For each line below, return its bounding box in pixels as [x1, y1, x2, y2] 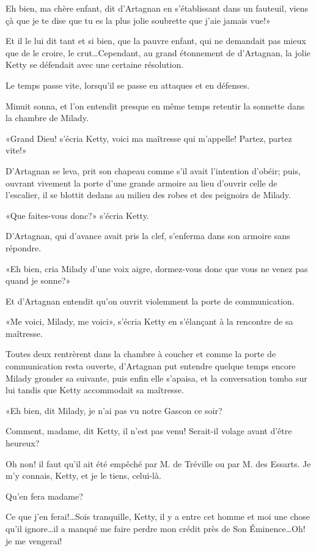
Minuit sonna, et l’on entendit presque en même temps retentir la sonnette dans [6, 99, 305, 112]
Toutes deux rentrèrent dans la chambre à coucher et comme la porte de [6, 347, 276, 360]
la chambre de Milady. [6, 111, 89, 124]
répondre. [6, 241, 42, 254]
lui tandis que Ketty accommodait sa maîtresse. [6, 383, 184, 396]
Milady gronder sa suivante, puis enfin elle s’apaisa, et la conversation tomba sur [6, 371, 307, 384]
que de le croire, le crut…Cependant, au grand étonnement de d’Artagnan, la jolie [6, 46, 310, 59]
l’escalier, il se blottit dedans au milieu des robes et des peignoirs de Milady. [6, 188, 291, 201]
